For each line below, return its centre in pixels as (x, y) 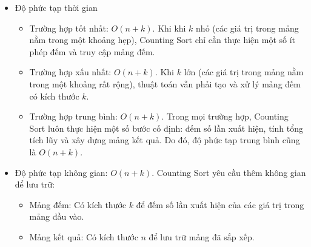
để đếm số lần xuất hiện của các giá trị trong (220, 204)
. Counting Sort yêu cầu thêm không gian (229, 172)
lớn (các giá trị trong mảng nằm (244, 72)
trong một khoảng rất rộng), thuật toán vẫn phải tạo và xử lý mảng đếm (165, 83)
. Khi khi (169, 28)
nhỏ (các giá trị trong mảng (247, 28)
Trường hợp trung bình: (73, 116)
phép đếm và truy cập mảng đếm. (92, 51)
